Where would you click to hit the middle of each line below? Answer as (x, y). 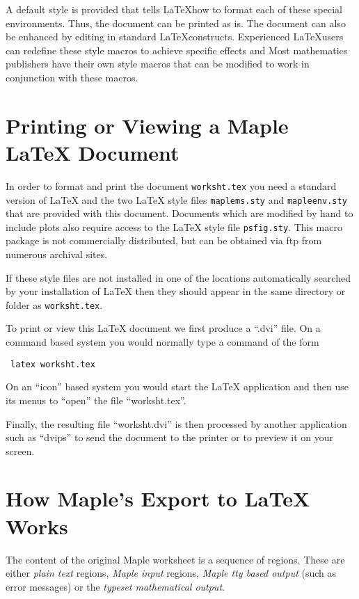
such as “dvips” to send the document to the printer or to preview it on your (170, 437)
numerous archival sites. (57, 254)
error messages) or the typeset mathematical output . (115, 586)
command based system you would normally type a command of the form (162, 342)
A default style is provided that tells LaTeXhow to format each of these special (174, 9)
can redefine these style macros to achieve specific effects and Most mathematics (177, 50)
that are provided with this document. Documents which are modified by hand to (179, 213)
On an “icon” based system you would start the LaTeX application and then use (177, 386)
